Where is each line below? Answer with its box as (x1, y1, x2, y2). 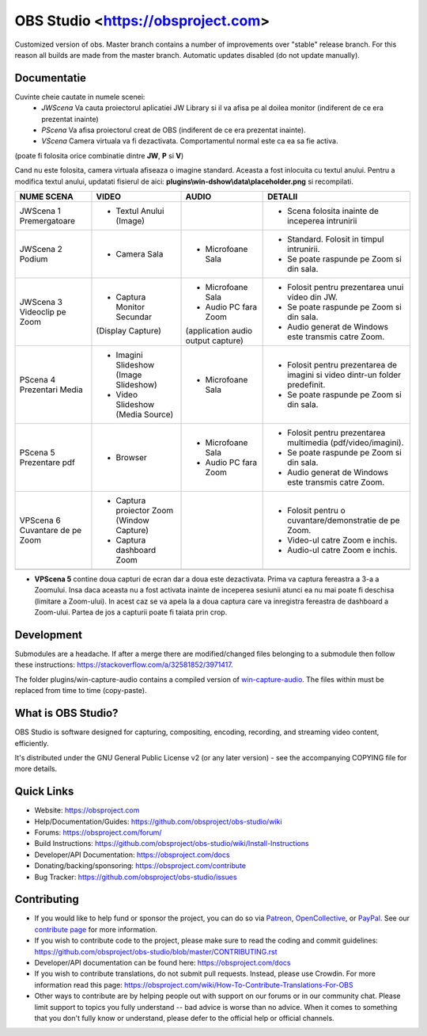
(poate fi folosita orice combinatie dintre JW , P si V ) (14, 150, 184, 160)
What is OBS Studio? (14, 707, 119, 720)
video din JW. (287, 291, 338, 303)
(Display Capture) (96, 325, 162, 336)
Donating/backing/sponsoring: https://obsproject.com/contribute (34, 861, 247, 870)
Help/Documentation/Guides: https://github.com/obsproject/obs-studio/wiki (34, 817, 282, 826)
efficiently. (14, 738, 49, 748)
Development (14, 628, 83, 642)
